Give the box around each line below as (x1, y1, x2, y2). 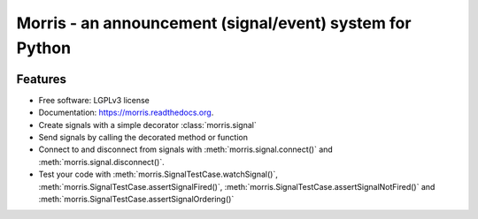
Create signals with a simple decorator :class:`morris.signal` (38, 119, 257, 130)
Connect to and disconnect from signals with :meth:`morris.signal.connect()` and (38, 144, 334, 155)
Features (16, 72, 66, 87)
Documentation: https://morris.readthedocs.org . (38, 107, 214, 118)
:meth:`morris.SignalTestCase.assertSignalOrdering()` (38, 193, 235, 204)
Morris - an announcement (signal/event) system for (16, 13, 412, 33)
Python (16, 38, 71, 57)
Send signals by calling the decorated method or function (38, 132, 248, 143)
